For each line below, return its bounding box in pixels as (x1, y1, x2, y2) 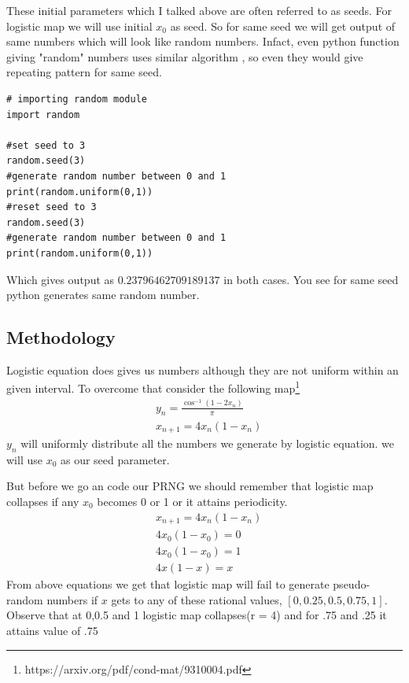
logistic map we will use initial (6, 17, 153, 34)
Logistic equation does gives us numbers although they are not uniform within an (6, 361, 399, 378)
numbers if (46, 591, 98, 607)
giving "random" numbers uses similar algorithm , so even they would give (6, 48, 363, 65)
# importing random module (6, 93, 147, 105)
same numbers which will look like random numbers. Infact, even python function (6, 33, 400, 50)
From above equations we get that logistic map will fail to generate (6, 576, 330, 593)
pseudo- (333, 576, 370, 593)
